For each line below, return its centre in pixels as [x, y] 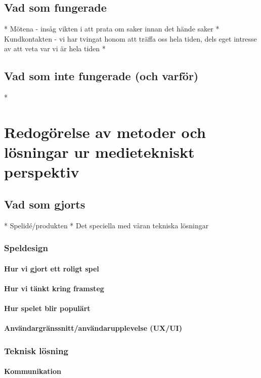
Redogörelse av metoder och [105, 132]
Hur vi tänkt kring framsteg [54, 288]
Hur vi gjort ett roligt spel [52, 268]
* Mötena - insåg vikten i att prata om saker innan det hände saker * [112, 29]
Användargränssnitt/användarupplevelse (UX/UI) [93, 328]
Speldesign [26, 248]
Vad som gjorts [45, 204]
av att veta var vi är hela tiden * [55, 48]
